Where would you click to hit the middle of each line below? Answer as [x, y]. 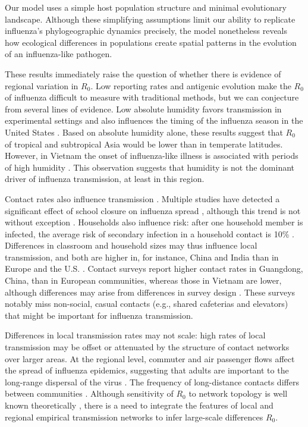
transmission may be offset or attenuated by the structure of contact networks [147, 347]
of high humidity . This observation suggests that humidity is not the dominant [150, 167]
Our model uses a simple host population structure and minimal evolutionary [146, 7]
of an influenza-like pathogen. [59, 54]
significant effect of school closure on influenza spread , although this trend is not [153, 210]
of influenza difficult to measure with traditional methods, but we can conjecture [152, 97]
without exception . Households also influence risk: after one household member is [154, 222]
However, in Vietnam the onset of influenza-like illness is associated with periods [152, 156]
